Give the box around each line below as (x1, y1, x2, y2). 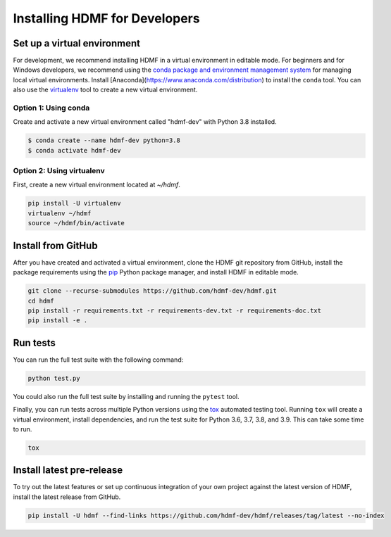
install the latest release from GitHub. (13, 493, 121, 501)
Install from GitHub (13, 239, 98, 251)
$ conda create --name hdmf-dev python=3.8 (27, 137, 181, 144)
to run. (13, 424, 32, 433)
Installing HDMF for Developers (13, 11, 200, 26)
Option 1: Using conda (13, 103, 90, 113)
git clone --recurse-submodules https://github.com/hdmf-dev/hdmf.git (27, 287, 278, 295)
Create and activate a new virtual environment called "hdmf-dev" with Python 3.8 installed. (13, 118, 278, 126)
